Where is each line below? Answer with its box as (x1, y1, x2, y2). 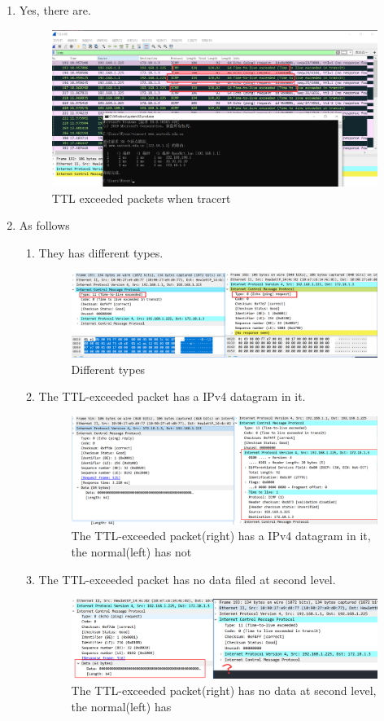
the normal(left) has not (71, 543, 192, 561)
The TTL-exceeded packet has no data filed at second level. (38, 570, 336, 587)
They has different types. (38, 244, 164, 262)
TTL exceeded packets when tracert (51, 189, 231, 206)
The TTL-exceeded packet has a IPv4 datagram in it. (38, 388, 306, 405)
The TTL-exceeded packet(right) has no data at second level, (71, 681, 377, 698)
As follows (19, 217, 70, 234)
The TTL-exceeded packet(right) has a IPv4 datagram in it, (71, 527, 371, 544)
